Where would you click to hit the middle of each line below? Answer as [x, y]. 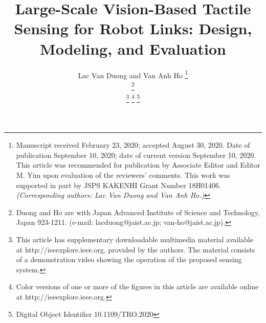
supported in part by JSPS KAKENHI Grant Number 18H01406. [118, 185]
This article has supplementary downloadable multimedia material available [135, 239]
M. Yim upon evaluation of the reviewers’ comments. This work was [123, 175]
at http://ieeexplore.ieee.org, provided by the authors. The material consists [136, 249]
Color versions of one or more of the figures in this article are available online [137, 286]
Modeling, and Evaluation [133, 48]
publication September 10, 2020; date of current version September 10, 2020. [136, 155]
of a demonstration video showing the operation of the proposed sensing [129, 259]
